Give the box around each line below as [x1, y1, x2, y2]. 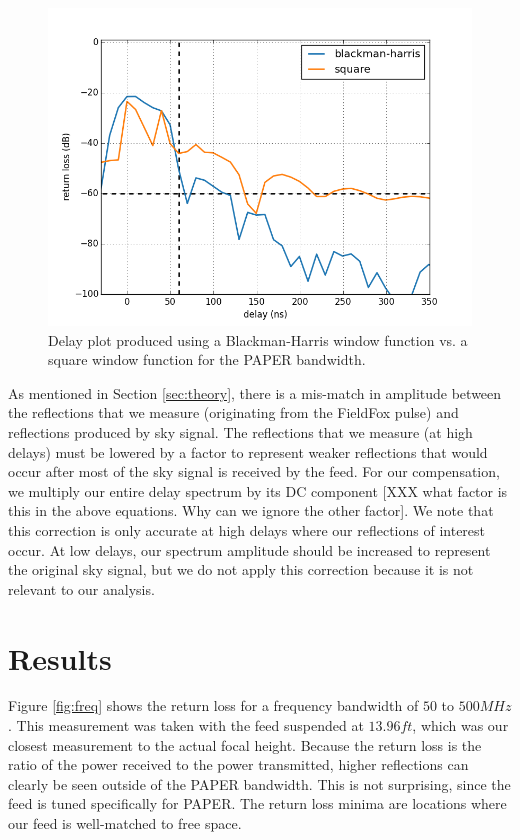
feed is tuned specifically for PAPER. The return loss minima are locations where [8, 793, 507, 814]
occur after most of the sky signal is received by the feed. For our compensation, [8, 461, 500, 482]
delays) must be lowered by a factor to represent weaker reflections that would [8, 441, 488, 462]
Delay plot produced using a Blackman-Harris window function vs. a [48, 329, 468, 350]
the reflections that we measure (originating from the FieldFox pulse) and [8, 402, 459, 423]
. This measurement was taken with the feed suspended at [8, 715, 364, 736]
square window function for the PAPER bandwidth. [48, 349, 366, 370]
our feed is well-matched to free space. [8, 813, 242, 833]
